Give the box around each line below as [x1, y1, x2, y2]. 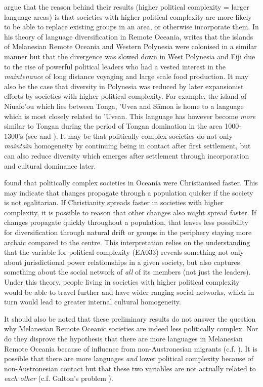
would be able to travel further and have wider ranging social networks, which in [4, 286, 254, 297]
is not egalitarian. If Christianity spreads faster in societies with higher [4, 197, 224, 208]
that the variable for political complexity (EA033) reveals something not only [4, 247, 244, 257]
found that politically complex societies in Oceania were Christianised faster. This [4, 177, 258, 188]
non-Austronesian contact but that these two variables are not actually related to [4, 363, 256, 373]
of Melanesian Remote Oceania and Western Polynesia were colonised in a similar [4, 41, 257, 52]
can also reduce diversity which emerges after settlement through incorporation [4, 150, 249, 161]
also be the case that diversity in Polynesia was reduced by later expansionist [4, 81, 244, 91]
